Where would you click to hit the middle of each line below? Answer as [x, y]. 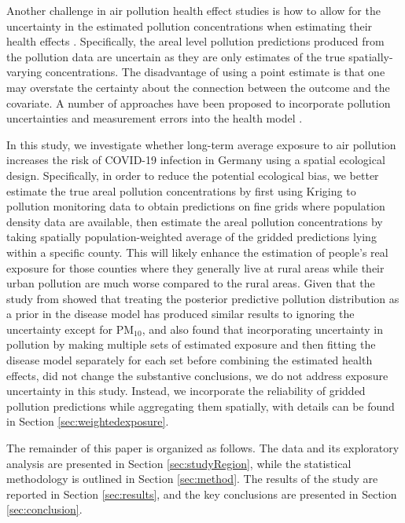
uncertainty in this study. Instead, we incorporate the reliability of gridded [186, 391]
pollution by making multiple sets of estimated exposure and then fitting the [191, 344]
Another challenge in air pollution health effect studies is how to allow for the [193, 10]
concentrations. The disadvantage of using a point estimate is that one [215, 72]
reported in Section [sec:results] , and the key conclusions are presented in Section [202, 494]
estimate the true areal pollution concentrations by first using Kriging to [181, 190]
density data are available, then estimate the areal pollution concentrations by [195, 221]
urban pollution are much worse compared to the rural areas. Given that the [191, 283]
